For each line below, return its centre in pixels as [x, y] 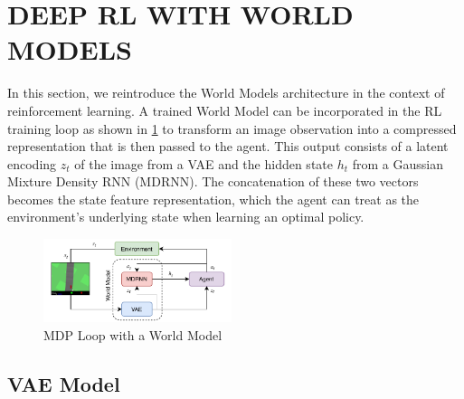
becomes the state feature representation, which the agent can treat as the [213, 199]
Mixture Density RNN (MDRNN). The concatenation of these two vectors [213, 181]
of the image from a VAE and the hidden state [204, 163]
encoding [32, 163]
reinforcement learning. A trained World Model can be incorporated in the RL [225, 110]
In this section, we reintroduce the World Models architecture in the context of [226, 93]
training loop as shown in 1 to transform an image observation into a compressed [232, 128]
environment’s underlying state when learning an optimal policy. [186, 217]
